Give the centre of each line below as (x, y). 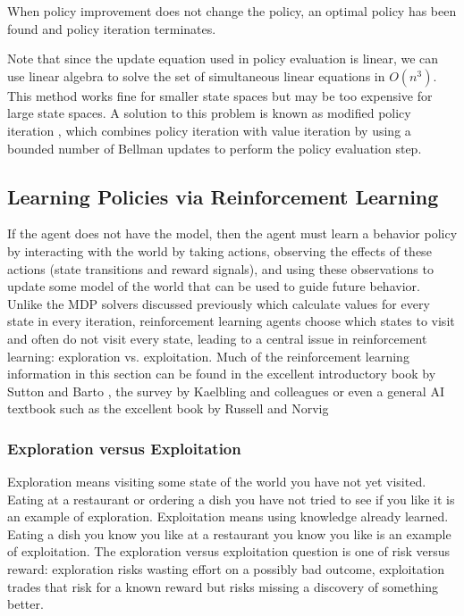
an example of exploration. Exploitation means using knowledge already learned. (228, 516)
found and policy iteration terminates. (112, 28)
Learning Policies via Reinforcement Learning (223, 196)
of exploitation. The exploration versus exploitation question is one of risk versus (228, 551)
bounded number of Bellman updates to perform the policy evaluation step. (215, 148)
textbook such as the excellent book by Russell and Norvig (168, 408)
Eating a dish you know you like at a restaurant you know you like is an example (229, 533)
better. (25, 604)
